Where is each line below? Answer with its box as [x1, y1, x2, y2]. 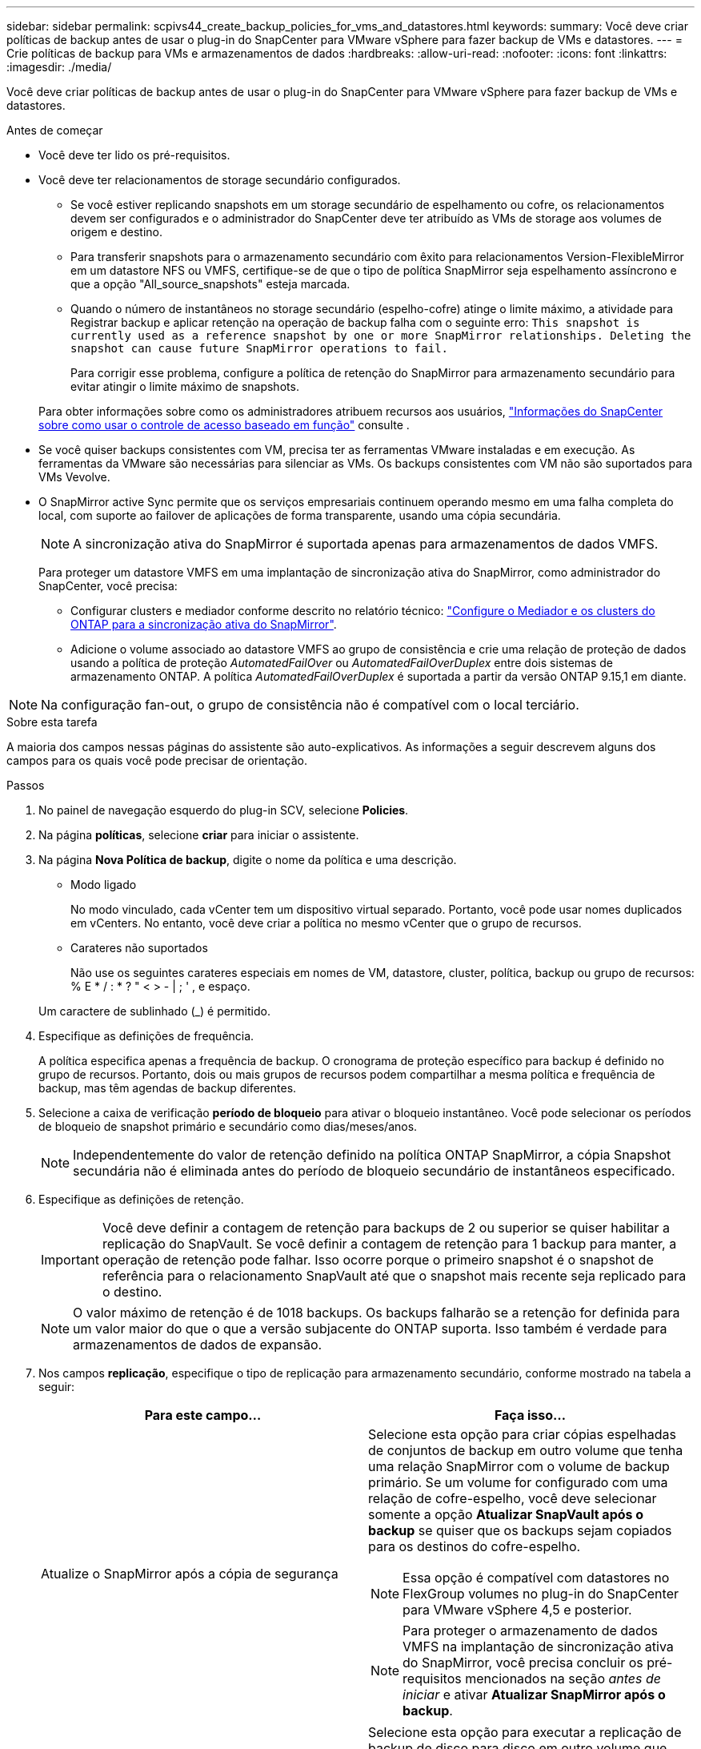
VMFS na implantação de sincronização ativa [403, 1638, 674, 1655]
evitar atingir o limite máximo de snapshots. [70, 380, 299, 393]
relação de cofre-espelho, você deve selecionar [368, 1490, 657, 1506]
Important [41, 1252, 99, 1268]
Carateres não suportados [70, 941, 208, 955]
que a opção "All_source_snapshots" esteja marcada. [70, 277, 350, 291]
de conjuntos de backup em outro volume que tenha [368, 1442, 683, 1458]
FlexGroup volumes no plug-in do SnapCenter [403, 1586, 679, 1602]
